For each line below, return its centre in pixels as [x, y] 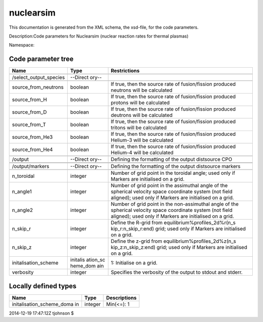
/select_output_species [38, 77]
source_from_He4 [32, 150]
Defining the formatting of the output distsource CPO [171, 159]
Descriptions [121, 298]
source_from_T [29, 125]
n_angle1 [22, 191]
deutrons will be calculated [142, 115]
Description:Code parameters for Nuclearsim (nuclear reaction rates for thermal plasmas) [99, 36]
